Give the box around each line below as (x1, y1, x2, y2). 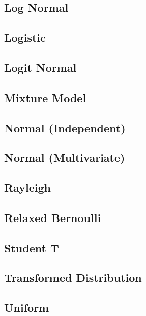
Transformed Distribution (4, 270, 142, 285)
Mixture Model (4, 89, 86, 105)
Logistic (4, 30, 46, 45)
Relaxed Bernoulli (4, 209, 101, 225)
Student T (4, 239, 59, 255)
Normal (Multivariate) (4, 150, 125, 165)
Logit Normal (4, 59, 77, 75)
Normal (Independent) (4, 119, 126, 135)
